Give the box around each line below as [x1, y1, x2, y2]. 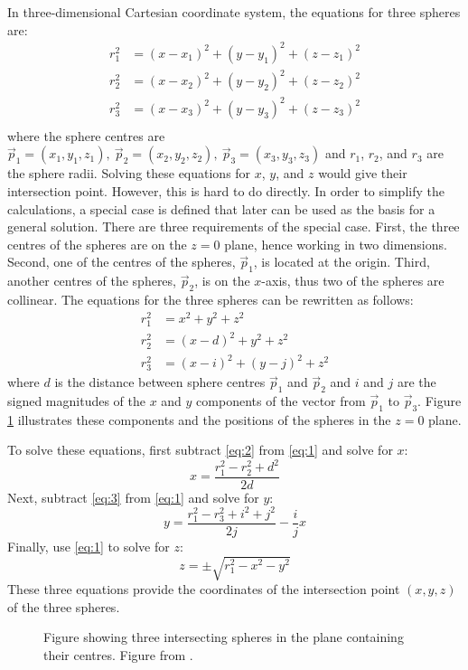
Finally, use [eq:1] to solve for [7, 536, 170, 555]
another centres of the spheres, [7, 271, 176, 290]
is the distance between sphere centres [54, 373, 266, 392]
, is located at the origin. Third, [253, 252, 430, 271]
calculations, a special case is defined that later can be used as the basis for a [7, 199, 435, 218]
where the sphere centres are [7, 126, 165, 145]
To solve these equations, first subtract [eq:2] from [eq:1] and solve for [7, 440, 393, 459]
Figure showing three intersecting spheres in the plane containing [43, 628, 404, 646]
